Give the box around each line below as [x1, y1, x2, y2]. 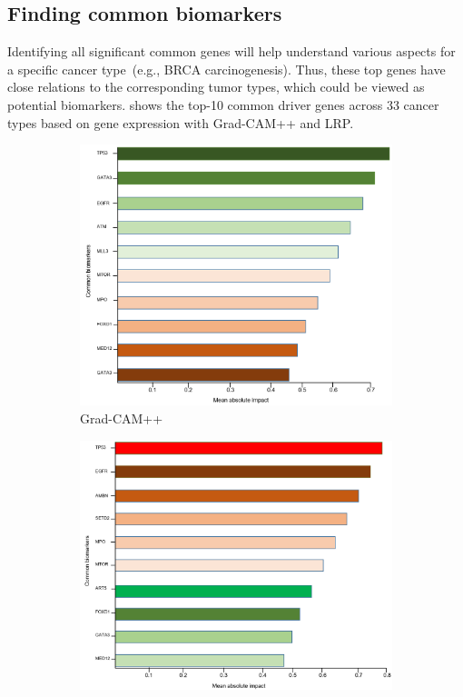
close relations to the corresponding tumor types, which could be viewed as [7, 77, 425, 96]
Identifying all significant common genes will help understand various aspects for [7, 42, 456, 61]
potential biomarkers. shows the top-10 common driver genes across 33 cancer [7, 95, 439, 114]
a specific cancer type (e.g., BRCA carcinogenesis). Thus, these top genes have [7, 59, 446, 78]
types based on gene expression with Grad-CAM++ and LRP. [7, 113, 354, 132]
